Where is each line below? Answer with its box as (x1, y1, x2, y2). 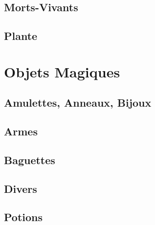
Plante (4, 28, 38, 43)
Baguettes (4, 152, 55, 167)
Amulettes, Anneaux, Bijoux (4, 95, 152, 110)
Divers (4, 181, 37, 196)
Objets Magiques (4, 61, 120, 81)
